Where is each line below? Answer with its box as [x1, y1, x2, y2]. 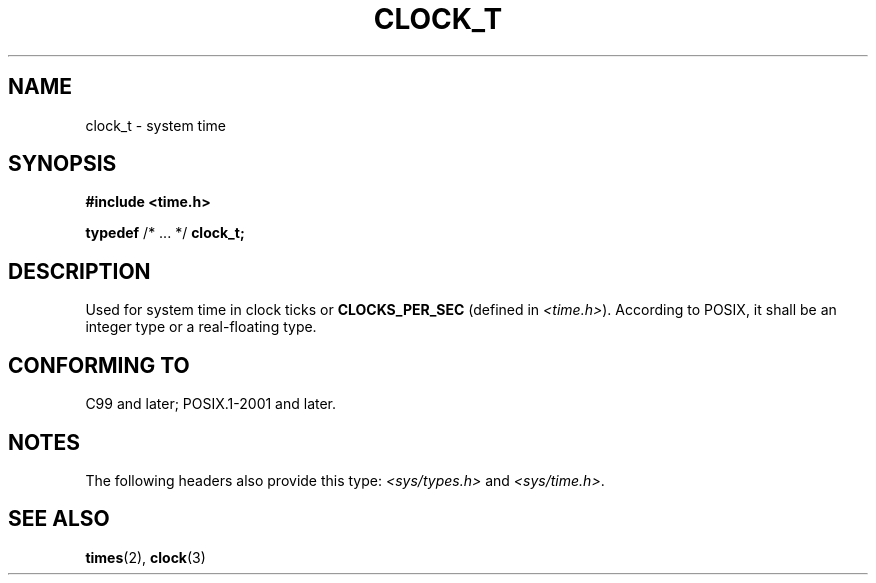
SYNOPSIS [8, 151, 117, 177]
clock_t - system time [85, 116, 226, 134]
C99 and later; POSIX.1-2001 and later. [85, 395, 337, 413]
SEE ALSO [8, 506, 110, 532]
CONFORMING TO [8, 352, 190, 378]
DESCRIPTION [8, 258, 151, 284]
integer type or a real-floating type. [85, 318, 317, 336]
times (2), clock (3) [85, 548, 206, 566]
